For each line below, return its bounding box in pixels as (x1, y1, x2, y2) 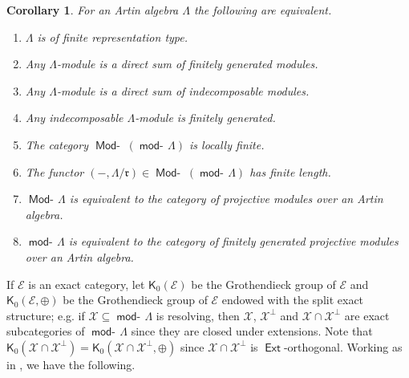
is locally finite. (189, 136, 265, 152)
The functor (25, 163, 84, 180)
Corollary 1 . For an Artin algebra (6, 2, 179, 18)
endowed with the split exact (221, 291, 364, 308)
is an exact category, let (28, 275, 145, 292)
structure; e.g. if (6, 307, 85, 323)
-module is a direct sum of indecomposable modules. (56, 82, 310, 99)
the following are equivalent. (193, 2, 332, 18)
